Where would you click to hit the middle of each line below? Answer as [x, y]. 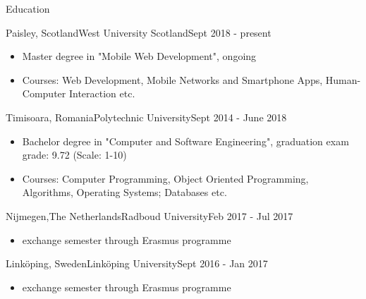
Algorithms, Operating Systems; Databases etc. [124, 192]
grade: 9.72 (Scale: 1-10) [74, 155]
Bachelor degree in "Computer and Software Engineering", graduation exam [185, 141]
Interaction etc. [102, 93]
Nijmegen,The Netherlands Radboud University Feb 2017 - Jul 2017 [150, 215]
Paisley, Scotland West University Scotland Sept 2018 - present [139, 32]
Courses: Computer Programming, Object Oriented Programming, [165, 178]
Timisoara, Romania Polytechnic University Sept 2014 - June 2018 [146, 117]
